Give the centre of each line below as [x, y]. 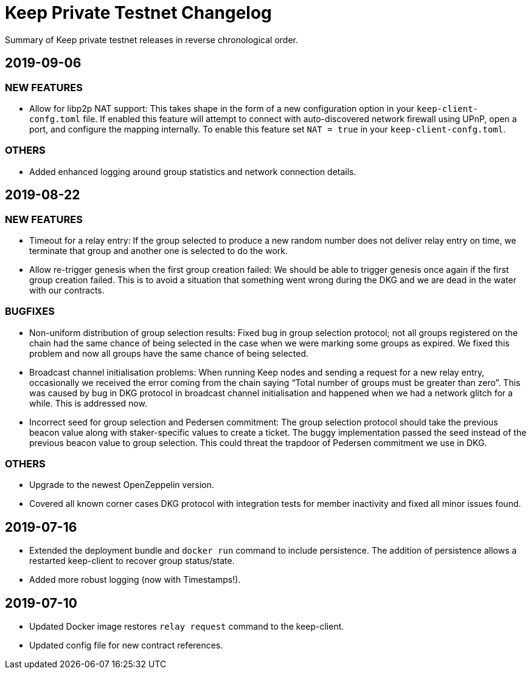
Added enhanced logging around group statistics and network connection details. [193, 171]
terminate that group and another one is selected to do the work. [159, 250]
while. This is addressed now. [88, 403]
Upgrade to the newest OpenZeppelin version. [122, 485]
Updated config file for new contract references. [126, 645]
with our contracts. [67, 290]
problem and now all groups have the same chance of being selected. [169, 353]
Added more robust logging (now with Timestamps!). [135, 580]
